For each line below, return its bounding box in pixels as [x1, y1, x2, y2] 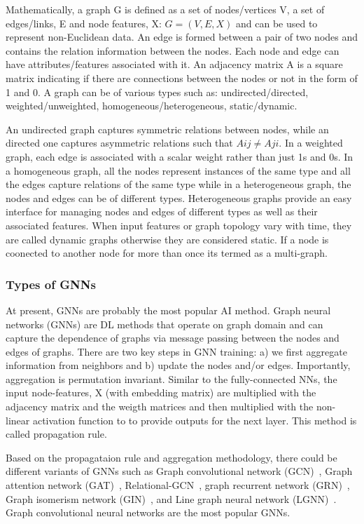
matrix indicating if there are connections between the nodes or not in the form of [6, 70, 358, 85]
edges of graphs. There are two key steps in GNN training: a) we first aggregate [6, 344, 347, 358]
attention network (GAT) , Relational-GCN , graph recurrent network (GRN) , [6, 478, 350, 492]
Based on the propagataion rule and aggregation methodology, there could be [6, 450, 337, 464]
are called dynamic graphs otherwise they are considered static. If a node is [6, 231, 329, 246]
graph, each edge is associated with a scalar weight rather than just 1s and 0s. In [6, 149, 353, 163]
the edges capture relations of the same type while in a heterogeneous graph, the [6, 177, 351, 192]
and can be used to [235, 15, 318, 30]
